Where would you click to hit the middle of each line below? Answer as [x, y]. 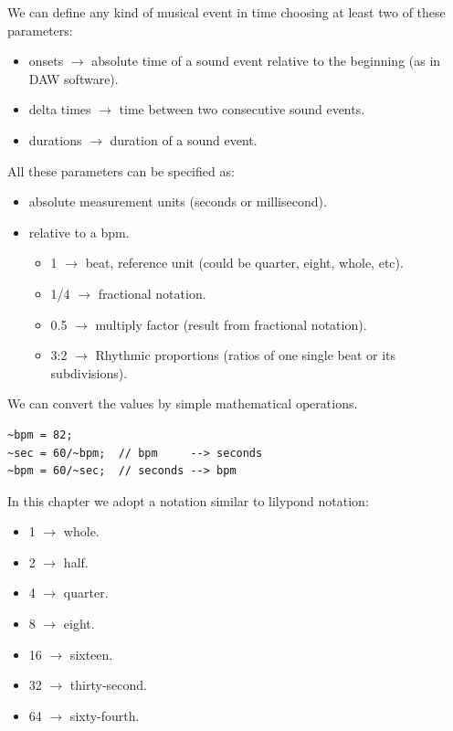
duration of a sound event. [184, 139]
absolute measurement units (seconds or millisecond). [178, 201]
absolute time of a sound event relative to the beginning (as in [266, 61]
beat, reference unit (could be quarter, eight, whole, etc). [244, 263]
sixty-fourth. [105, 715]
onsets [46, 61]
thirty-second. [108, 685]
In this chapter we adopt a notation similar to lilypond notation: [188, 500]
